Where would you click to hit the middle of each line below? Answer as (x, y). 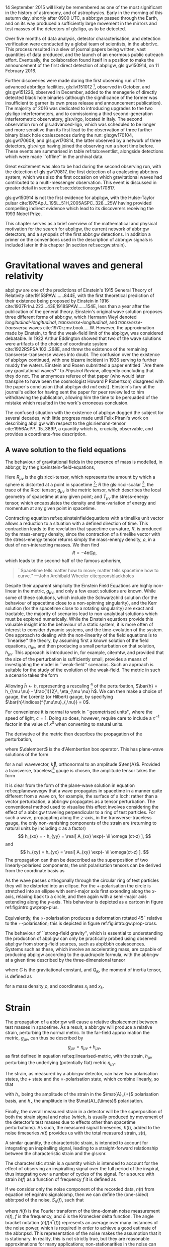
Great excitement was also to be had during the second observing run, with (83, 166)
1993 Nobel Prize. (24, 214)
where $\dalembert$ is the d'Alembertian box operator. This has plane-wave (84, 749)
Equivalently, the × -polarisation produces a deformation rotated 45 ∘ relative (84, 918)
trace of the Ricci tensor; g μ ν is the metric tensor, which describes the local (83, 490)
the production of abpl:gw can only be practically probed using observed (81, 938)
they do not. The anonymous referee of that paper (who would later (75, 376)
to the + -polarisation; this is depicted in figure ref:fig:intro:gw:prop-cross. (81, 923)
